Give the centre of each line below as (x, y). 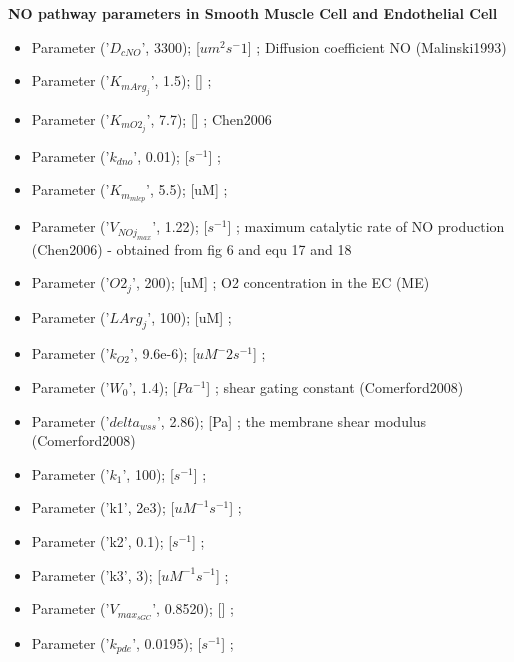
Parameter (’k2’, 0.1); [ (102, 540)
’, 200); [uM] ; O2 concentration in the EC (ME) (280, 282)
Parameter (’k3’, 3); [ (96, 574)
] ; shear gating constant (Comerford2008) (335, 386)
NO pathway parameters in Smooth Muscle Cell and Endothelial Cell (253, 13)
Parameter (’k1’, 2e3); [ (103, 507)
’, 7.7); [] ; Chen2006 (209, 118)
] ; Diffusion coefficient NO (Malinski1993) (377, 46)
